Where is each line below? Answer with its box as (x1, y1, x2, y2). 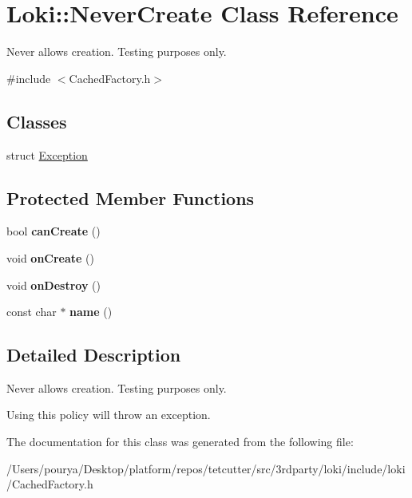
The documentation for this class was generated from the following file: (6, 433, 354, 450)
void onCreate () (6, 249, 95, 266)
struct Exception (6, 146, 88, 163)
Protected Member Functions (6, 185, 255, 210)
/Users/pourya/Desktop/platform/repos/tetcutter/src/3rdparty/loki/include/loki (6, 460, 406, 476)
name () (69, 303, 113, 320)
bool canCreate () (6, 223, 101, 239)
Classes (6, 109, 67, 133)
